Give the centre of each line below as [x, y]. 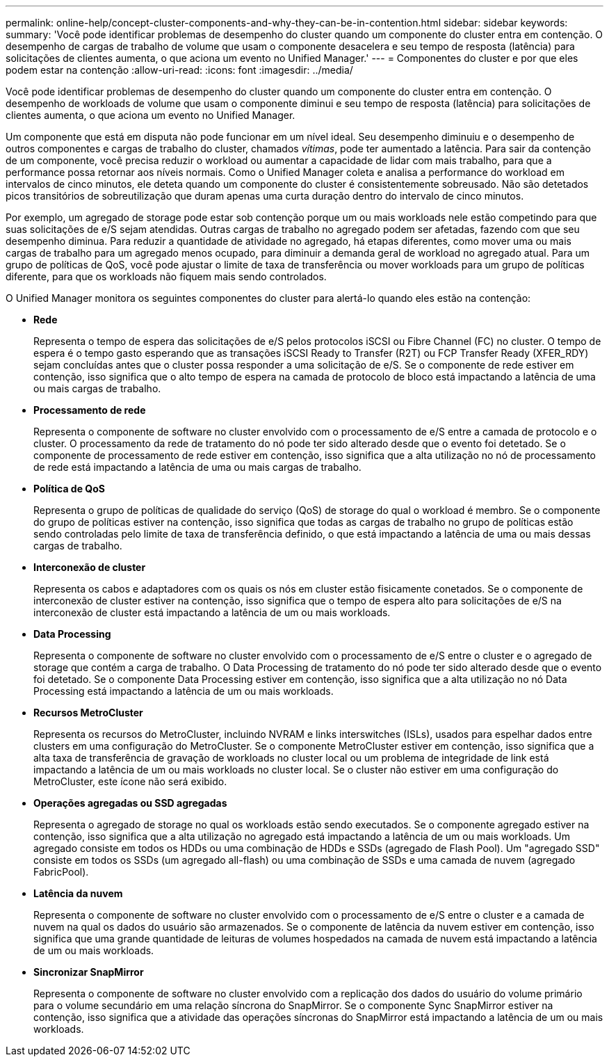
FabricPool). [61, 872]
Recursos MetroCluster [88, 713]
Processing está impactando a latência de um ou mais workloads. [184, 691]
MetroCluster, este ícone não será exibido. [130, 781]
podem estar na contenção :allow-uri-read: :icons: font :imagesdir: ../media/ [179, 70]
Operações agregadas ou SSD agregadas [130, 803]
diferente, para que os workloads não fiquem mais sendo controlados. [166, 276]
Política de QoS [69, 489]
